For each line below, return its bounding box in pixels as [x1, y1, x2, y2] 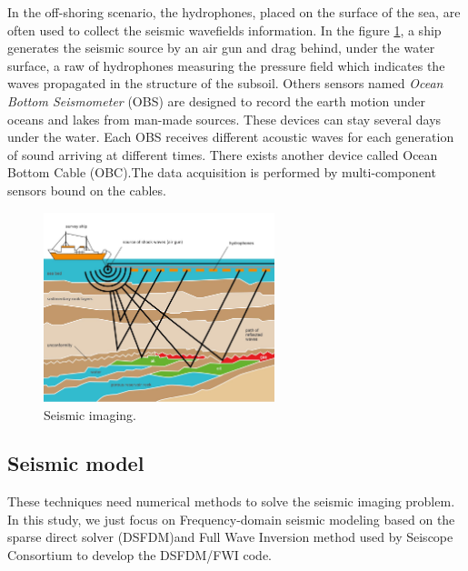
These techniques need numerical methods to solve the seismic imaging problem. [7, 492, 455, 511]
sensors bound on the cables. [7, 180, 166, 199]
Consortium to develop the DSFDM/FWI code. [7, 546, 273, 565]
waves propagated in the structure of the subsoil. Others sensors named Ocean [7, 74, 443, 93]
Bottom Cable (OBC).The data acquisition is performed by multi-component [7, 163, 436, 182]
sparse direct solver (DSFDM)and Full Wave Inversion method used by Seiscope [7, 527, 453, 546]
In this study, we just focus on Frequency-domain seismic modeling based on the [7, 509, 455, 528]
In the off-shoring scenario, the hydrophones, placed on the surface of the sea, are [7, 3, 461, 21]
